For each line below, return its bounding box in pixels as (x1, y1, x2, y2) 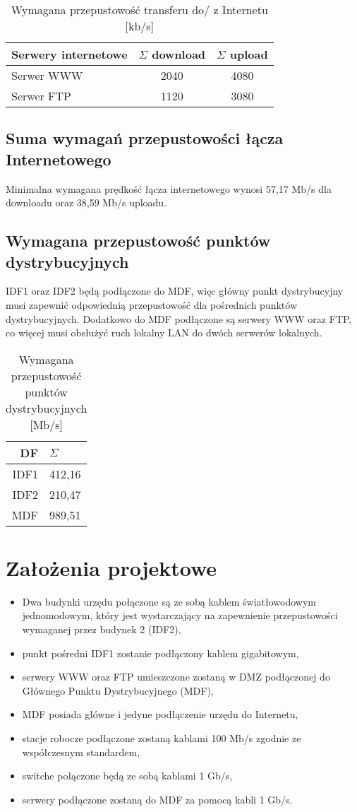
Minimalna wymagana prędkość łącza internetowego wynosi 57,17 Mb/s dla (6, 181, 332, 196)
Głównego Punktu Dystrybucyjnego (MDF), (22, 683, 214, 698)
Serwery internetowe (11, 46, 128, 62)
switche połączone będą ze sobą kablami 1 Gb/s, (22, 768, 233, 783)
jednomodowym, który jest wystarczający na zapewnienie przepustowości (22, 608, 338, 623)
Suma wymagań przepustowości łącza (6, 127, 284, 149)
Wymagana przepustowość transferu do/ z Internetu (11, 1, 268, 18)
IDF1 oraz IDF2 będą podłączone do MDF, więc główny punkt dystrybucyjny (6, 283, 344, 298)
